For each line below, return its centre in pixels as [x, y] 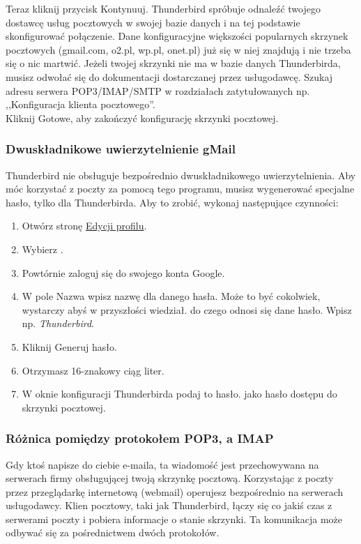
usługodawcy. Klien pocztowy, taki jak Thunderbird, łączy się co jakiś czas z [169, 505]
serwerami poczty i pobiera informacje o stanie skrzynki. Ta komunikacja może [174, 519]
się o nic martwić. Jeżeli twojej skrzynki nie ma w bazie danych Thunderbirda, [173, 63]
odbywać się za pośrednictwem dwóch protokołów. [113, 532]
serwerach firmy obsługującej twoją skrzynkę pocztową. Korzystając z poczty [170, 478]
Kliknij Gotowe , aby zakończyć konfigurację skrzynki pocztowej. [142, 118]
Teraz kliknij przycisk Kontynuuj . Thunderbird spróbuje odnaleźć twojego [163, 8]
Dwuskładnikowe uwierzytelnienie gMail [121, 149]
